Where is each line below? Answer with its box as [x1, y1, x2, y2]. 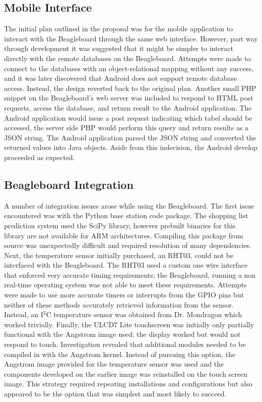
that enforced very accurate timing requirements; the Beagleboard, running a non [4, 269, 256, 280]
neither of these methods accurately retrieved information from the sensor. [4, 299, 234, 310]
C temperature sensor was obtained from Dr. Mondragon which [46, 309, 242, 320]
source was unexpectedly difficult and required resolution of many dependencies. [4, 240, 251, 250]
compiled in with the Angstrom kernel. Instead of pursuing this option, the [4, 348, 235, 359]
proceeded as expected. [4, 152, 75, 162]
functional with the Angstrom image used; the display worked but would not [4, 329, 241, 339]
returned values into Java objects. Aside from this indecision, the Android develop [4, 142, 257, 153]
